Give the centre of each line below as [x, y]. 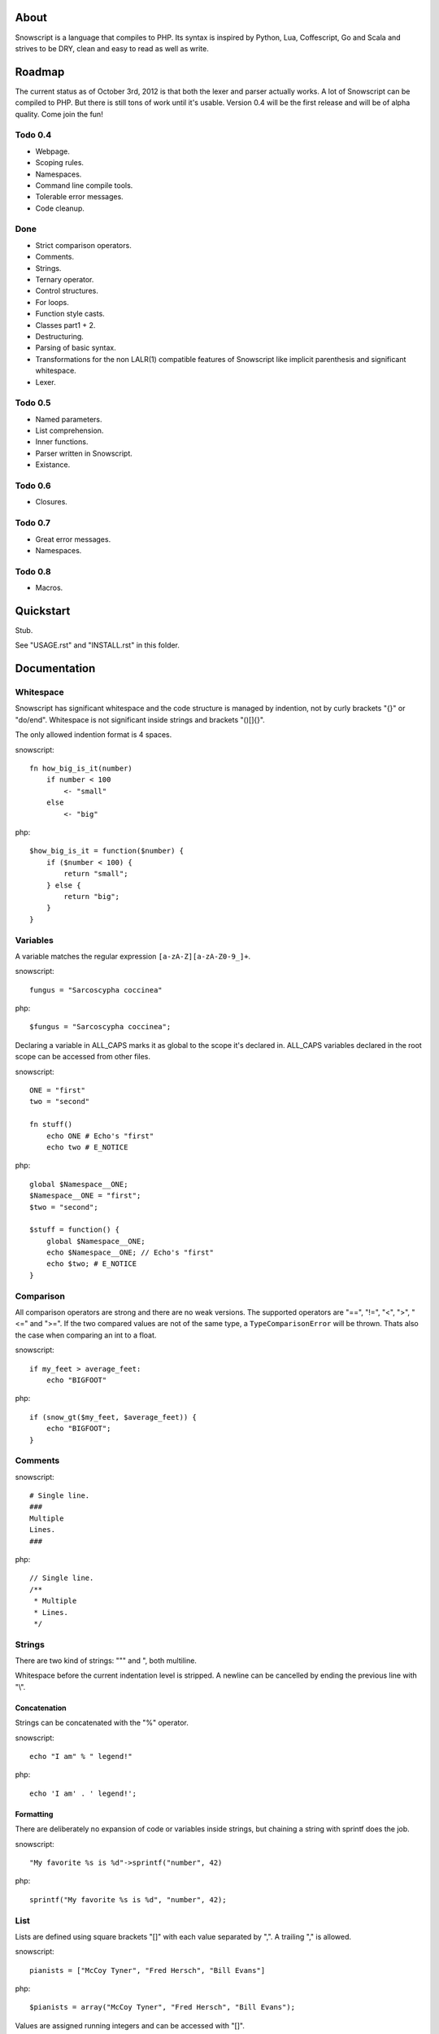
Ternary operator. [65, 279]
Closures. [52, 502]
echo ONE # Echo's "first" [100, 1136]
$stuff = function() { [75, 1230]
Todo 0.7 [33, 523]
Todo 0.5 [33, 403]
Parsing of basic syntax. [76, 348]
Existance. [53, 465]
